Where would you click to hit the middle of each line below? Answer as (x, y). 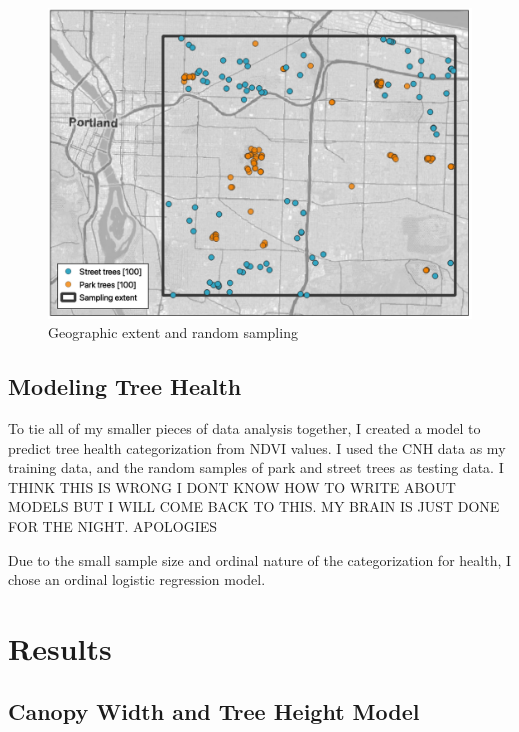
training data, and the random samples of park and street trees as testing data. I (256, 467)
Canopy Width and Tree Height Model (214, 711)
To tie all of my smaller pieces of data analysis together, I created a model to (244, 427)
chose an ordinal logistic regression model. (137, 579)
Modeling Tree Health (125, 386)
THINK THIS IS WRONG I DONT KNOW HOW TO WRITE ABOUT (232, 486)
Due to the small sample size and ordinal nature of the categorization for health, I (260, 559)
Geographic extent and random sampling (173, 332)
